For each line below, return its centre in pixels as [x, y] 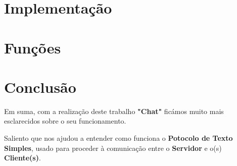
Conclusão [40, 87]
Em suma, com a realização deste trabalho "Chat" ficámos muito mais [114, 111]
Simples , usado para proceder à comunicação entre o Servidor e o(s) [113, 148]
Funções [33, 47]
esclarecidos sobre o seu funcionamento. [65, 121]
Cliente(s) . [22, 158]
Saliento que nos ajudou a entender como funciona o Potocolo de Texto [118, 138]
